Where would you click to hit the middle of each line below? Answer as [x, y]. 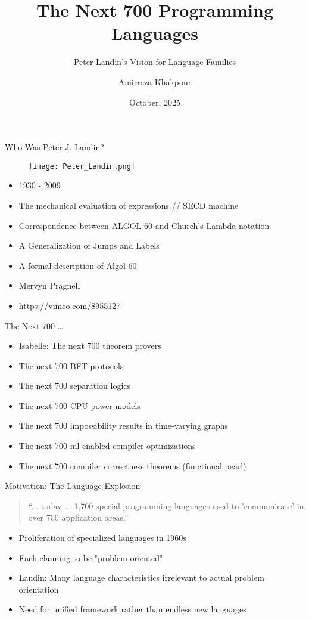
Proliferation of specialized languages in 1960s [102, 538]
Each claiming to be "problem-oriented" [91, 557]
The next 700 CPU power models [79, 405]
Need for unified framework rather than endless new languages [132, 609]
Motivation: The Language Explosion [73, 486]
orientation [39, 589]
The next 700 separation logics [75, 386]
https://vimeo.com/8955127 [70, 305]
